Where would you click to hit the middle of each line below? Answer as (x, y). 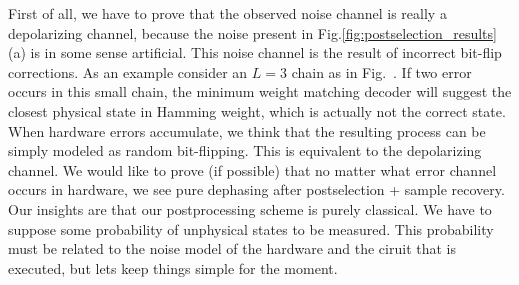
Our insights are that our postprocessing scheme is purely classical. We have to (250, 208)
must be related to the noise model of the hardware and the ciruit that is (232, 248)
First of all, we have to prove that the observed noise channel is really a (227, 13)
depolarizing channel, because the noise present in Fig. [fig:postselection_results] (252, 32)
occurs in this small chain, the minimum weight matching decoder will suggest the (260, 91)
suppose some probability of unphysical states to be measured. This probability (251, 228)
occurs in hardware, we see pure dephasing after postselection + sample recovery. (256, 189)
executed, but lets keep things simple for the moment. (173, 267)
